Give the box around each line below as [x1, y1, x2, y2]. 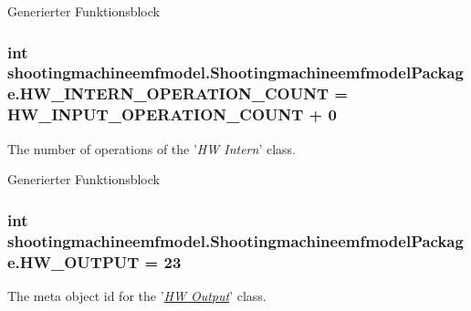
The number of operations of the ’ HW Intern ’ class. [7, 139, 296, 158]
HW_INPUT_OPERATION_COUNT [7, 103, 304, 126]
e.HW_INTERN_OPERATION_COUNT [7, 82, 330, 105]
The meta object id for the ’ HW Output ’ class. [7, 285, 267, 305]
